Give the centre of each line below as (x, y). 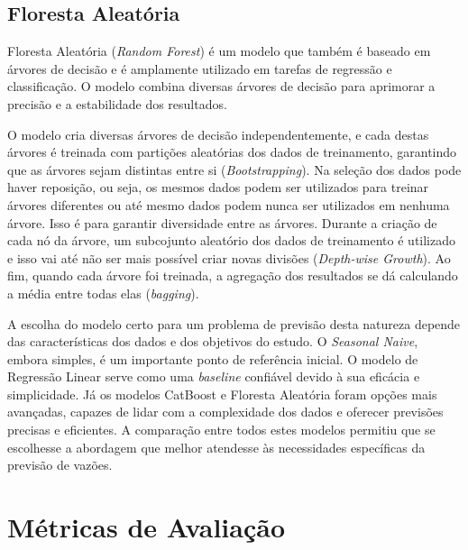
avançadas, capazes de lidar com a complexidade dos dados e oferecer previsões (225, 412)
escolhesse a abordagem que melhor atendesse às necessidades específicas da (216, 447)
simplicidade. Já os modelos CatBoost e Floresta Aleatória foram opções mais (222, 394)
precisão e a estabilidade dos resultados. (117, 103)
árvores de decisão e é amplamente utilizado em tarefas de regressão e (200, 68)
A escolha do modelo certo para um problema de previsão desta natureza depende (234, 323)
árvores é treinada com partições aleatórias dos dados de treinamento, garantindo (232, 152)
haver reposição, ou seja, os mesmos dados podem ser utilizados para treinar (218, 187)
